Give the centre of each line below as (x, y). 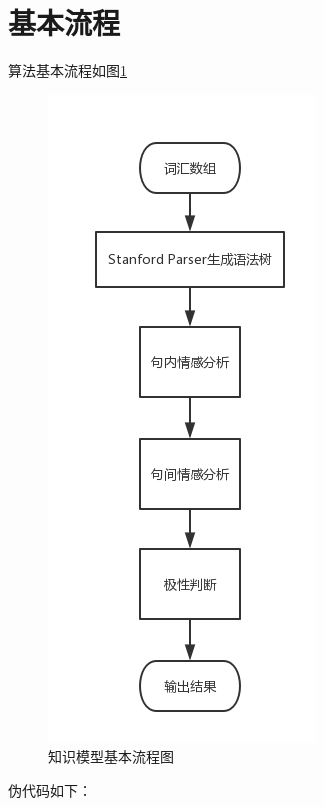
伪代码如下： (50, 789)
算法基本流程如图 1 (67, 70)
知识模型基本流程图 (111, 756)
